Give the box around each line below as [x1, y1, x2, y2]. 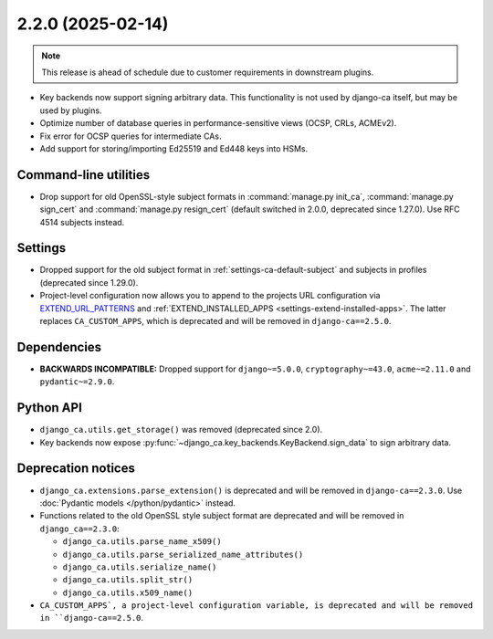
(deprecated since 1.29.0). [39, 277, 139, 288]
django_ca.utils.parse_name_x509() [62, 537, 223, 547]
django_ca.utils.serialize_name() [62, 561, 217, 572]
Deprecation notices [16, 461, 136, 477]
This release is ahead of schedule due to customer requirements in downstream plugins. [41, 67, 374, 78]
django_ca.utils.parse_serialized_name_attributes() [62, 549, 304, 560]
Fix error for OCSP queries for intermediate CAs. [39, 131, 222, 141]
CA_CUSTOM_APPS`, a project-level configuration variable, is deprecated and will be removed [39, 601, 474, 611]
